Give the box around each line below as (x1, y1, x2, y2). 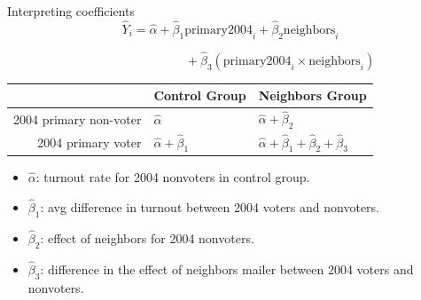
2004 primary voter (37, 133, 142, 152)
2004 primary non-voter (13, 109, 142, 128)
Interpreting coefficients (7, 2, 136, 20)
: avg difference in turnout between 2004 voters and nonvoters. (40, 197, 379, 216)
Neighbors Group (258, 86, 367, 105)
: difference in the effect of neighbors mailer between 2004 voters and (40, 259, 414, 278)
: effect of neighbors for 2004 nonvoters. (40, 228, 254, 247)
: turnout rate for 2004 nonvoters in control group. (35, 167, 310, 186)
